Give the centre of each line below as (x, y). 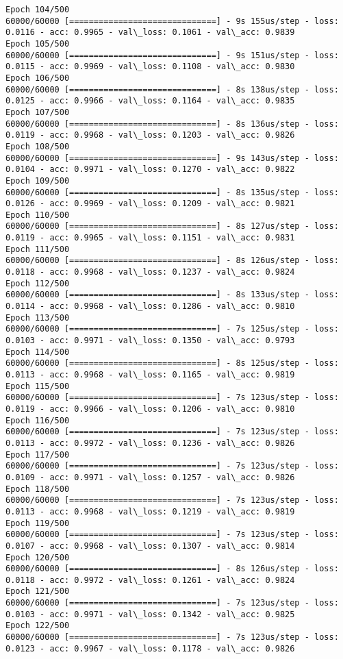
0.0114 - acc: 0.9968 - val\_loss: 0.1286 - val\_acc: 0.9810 (150, 307)
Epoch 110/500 (38, 215)
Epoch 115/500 (38, 386)
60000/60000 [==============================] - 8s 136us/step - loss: (172, 124)
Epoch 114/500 (38, 352)
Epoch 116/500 (38, 420)
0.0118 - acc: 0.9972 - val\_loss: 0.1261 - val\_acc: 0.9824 (150, 580)
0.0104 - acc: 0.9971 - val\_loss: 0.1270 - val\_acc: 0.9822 (150, 170)
